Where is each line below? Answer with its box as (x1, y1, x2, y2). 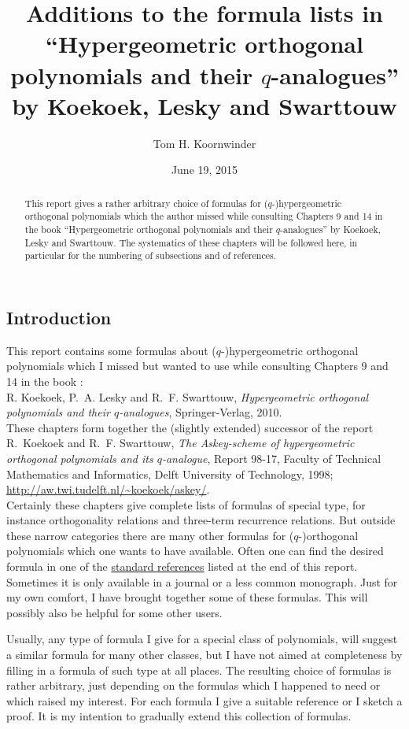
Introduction (6, 305, 112, 329)
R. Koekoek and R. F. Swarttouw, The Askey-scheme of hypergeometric (6, 435, 355, 451)
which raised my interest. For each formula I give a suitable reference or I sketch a (6, 692, 403, 709)
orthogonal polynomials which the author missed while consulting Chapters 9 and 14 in (24, 209, 383, 223)
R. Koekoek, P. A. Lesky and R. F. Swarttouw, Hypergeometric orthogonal (6, 388, 369, 405)
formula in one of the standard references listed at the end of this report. (6, 558, 358, 575)
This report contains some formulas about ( (6, 342, 216, 358)
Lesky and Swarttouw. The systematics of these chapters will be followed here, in (24, 235, 358, 249)
